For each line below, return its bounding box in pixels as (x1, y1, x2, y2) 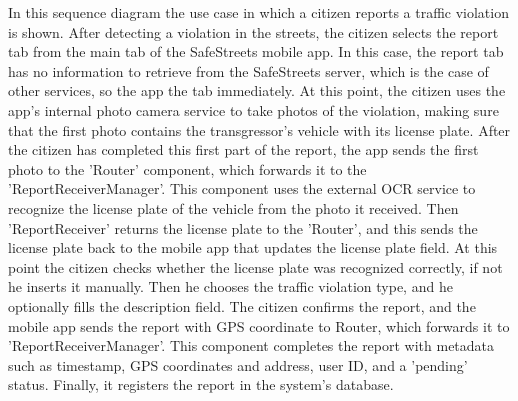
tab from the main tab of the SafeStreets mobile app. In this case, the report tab (8, 41, 504, 62)
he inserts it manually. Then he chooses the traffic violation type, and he (8, 276, 453, 297)
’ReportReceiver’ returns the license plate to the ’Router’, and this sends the (8, 217, 478, 238)
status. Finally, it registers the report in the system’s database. (8, 374, 394, 395)
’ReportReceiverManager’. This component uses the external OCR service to (8, 178, 476, 199)
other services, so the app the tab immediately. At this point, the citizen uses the (8, 80, 506, 101)
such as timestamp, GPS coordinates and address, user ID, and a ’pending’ (8, 354, 468, 375)
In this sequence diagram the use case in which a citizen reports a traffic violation (8, 2, 509, 22)
